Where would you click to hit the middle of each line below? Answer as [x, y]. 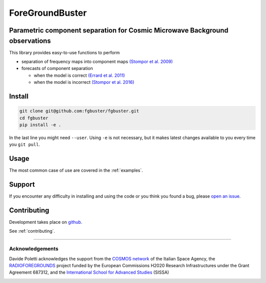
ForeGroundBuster [48, 13]
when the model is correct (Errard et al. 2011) [79, 75]
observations [30, 41]
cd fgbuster [34, 118]
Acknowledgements [34, 249]
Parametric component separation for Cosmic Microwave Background [119, 30]
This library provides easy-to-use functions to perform [65, 52]
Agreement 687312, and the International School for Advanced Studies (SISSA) [89, 272]
